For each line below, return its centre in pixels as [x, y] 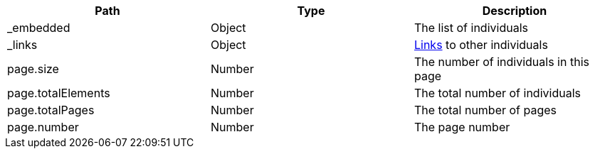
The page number [462, 127]
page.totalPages [51, 110]
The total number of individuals [497, 93]
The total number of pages [485, 110]
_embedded [39, 28]
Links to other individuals [481, 45]
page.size [33, 69]
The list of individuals [471, 28]
